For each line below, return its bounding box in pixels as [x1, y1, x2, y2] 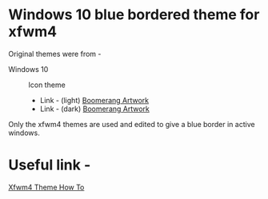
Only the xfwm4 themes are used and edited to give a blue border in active [8, 119, 255, 129]
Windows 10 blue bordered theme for [8, 6, 260, 24]
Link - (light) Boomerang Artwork [39, 95, 150, 105]
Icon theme [28, 80, 66, 90]
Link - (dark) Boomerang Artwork [39, 104, 150, 113]
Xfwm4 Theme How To [8, 182, 85, 192]
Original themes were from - [8, 49, 102, 58]
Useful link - [8, 156, 91, 174]
